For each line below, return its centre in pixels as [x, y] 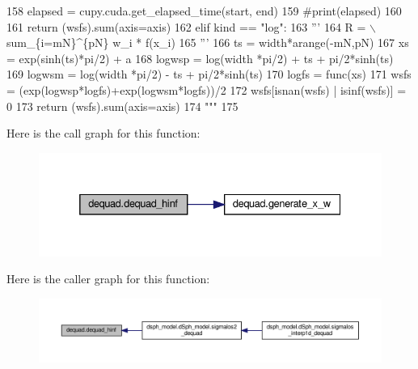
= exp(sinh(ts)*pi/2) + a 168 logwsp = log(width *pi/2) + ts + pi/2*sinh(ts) [200, 58]
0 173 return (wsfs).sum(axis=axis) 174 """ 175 [122, 106]
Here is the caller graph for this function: [108, 279]
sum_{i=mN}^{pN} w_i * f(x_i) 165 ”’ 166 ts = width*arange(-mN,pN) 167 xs [208, 42]
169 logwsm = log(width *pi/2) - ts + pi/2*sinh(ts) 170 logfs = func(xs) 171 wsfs [209, 74]
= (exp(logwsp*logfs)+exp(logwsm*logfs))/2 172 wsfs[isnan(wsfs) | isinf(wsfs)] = [207, 89]
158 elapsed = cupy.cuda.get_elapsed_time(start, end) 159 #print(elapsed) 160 [204, 11]
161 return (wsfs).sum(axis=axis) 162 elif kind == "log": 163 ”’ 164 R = [186, 26]
